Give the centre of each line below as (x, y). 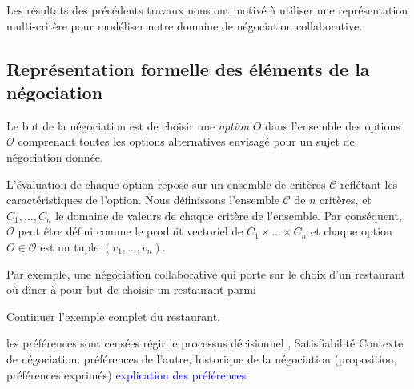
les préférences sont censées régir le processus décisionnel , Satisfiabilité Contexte (205, 343)
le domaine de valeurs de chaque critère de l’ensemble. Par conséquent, (229, 215)
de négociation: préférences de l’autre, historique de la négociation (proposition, (202, 358)
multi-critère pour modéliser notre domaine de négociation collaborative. (185, 25)
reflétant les (369, 184)
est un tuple (70, 246)
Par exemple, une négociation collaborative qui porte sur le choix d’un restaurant (206, 273)
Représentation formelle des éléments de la (188, 68)
